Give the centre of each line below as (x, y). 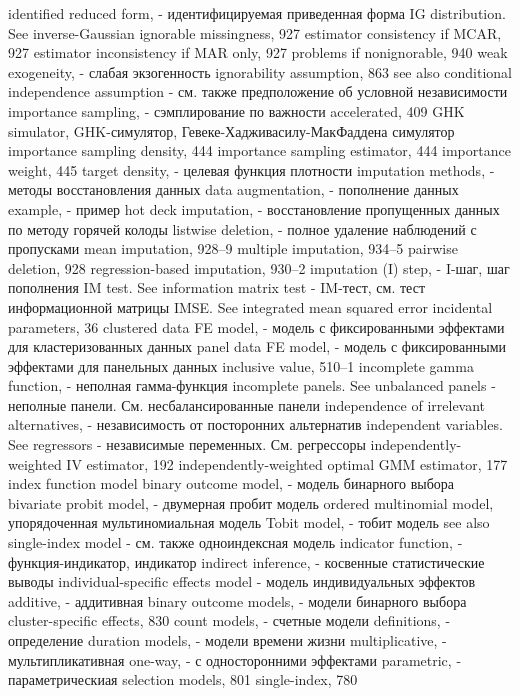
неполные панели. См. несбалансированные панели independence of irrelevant (247, 404)
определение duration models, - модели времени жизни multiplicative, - (227, 640)
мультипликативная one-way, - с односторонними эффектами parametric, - (235, 659)
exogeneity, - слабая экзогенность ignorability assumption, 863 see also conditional (260, 71)
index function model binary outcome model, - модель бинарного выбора (231, 483)
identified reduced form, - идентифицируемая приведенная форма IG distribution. (257, 13)
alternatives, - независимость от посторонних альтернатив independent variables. (255, 424)
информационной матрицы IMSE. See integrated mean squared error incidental (250, 306)
